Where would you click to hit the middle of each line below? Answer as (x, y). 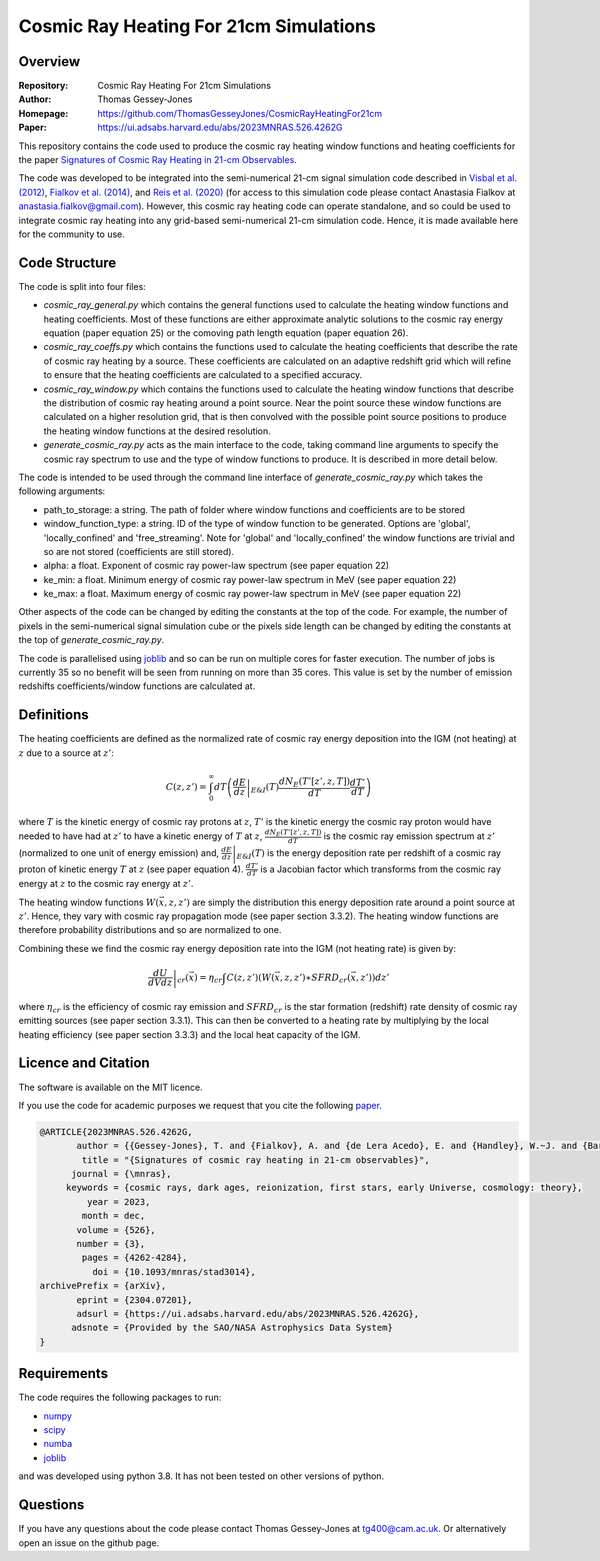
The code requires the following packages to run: (120, 1397)
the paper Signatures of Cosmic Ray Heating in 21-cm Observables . (157, 160)
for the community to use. (71, 234)
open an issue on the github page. (89, 1542)
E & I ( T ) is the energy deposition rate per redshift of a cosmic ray (369, 853)
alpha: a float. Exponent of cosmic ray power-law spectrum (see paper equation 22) (216, 566)
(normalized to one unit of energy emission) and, (119, 852)
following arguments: (62, 491)
